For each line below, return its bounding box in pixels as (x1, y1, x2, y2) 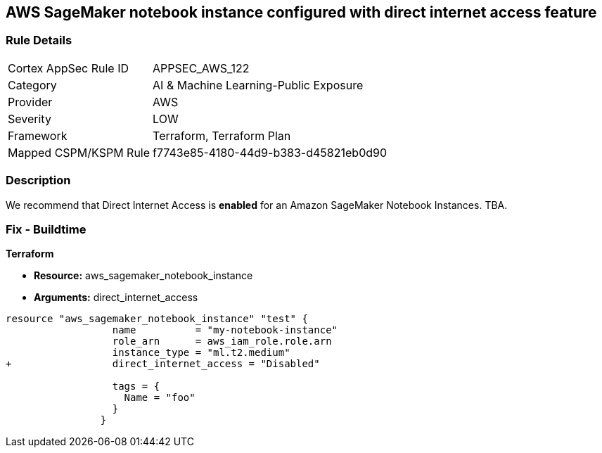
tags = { (112, 381, 160, 393)
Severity (8, 111, 51, 126)
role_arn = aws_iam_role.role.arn (112, 336, 332, 347)
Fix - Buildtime (6, 222, 87, 236)
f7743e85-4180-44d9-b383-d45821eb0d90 (153, 145, 388, 160)
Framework (8, 128, 68, 143)
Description (6, 173, 71, 188)
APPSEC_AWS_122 (153, 60, 250, 75)
